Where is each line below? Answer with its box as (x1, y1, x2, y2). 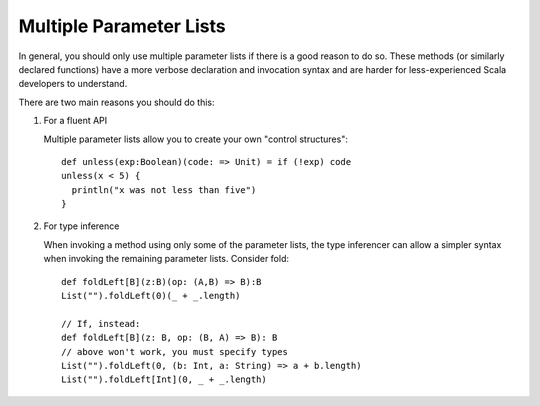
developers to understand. (18, 78, 128, 90)
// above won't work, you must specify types (61, 346, 289, 357)
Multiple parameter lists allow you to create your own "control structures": (43, 133, 349, 145)
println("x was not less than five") (71, 184, 257, 195)
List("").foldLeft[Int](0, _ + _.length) (61, 374, 267, 385)
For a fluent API (43, 115, 108, 127)
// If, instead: (61, 318, 141, 329)
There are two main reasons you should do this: (18, 96, 215, 108)
